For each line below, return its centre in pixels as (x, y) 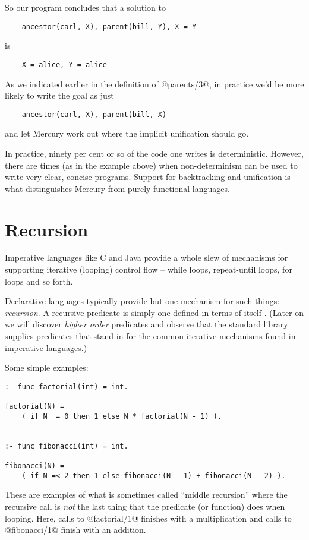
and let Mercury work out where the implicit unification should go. (127, 133)
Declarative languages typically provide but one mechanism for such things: (142, 301)
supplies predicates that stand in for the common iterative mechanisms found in (150, 336)
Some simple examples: (47, 367)
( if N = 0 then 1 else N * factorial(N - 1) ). (122, 416)
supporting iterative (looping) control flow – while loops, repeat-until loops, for (149, 269)
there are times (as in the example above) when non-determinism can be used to (151, 165)
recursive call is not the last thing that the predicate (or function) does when (145, 506)
